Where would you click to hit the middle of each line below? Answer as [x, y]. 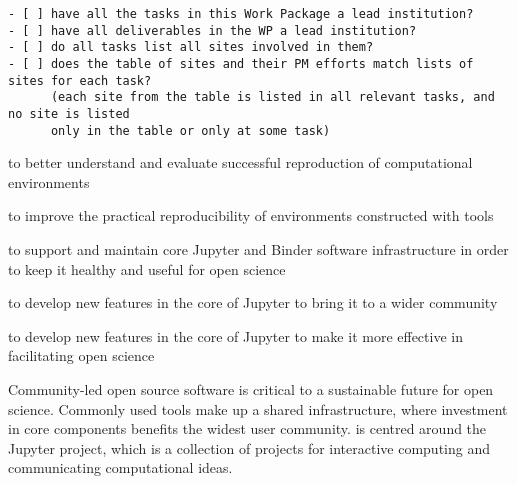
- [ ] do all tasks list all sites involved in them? [191, 47]
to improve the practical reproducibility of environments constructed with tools [251, 215]
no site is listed [69, 113]
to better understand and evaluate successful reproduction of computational [240, 162]
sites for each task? [80, 80]
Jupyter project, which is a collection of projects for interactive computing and [249, 447]
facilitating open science [81, 355]
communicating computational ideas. [120, 467]
